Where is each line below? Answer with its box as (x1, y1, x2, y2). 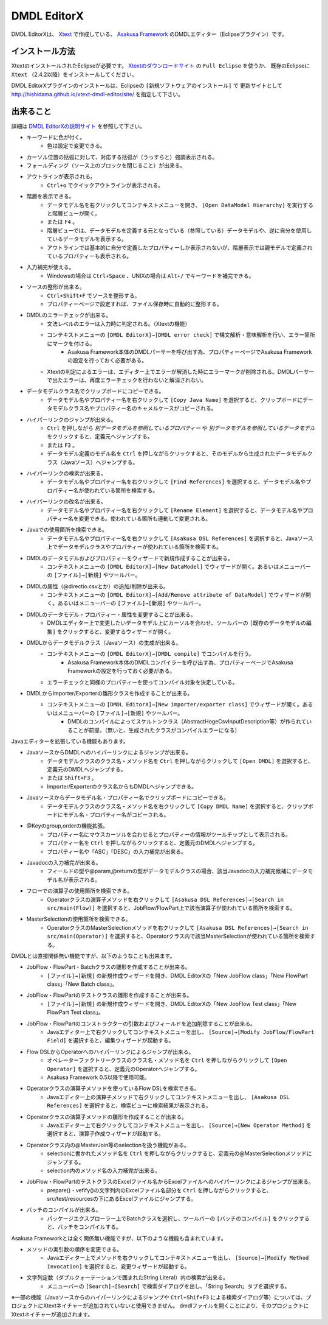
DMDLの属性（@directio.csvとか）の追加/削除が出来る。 (26, 582, 169, 590)
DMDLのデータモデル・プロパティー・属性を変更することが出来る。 (26, 611, 196, 618)
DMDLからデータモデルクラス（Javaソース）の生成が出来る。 (26, 639, 182, 647)
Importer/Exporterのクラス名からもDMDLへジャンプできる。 (47, 782, 197, 790)
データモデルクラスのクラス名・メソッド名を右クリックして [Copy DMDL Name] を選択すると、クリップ (47, 803, 309, 810)
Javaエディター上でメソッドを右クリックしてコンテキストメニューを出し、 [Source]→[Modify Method (47, 1254, 309, 1262)
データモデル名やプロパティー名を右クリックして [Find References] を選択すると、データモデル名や (47, 478, 306, 485)
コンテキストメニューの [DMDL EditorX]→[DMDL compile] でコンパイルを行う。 (47, 650, 255, 658)
